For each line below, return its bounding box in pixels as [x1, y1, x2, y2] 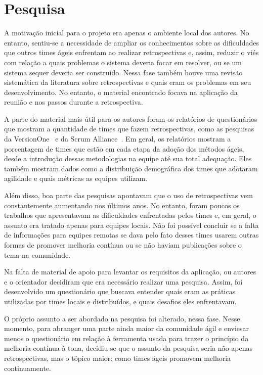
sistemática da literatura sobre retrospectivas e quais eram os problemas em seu [4, 77, 251, 87]
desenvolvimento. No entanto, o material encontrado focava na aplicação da [4, 86, 238, 97]
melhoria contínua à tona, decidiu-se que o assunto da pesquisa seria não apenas [4, 343, 252, 353]
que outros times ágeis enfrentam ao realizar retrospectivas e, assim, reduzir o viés [4, 47, 259, 58]
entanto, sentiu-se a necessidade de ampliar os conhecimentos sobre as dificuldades [4, 37, 259, 48]
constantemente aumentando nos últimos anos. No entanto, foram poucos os [4, 200, 240, 210]
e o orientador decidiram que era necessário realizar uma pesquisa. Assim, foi [4, 276, 243, 287]
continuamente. [4, 362, 51, 373]
